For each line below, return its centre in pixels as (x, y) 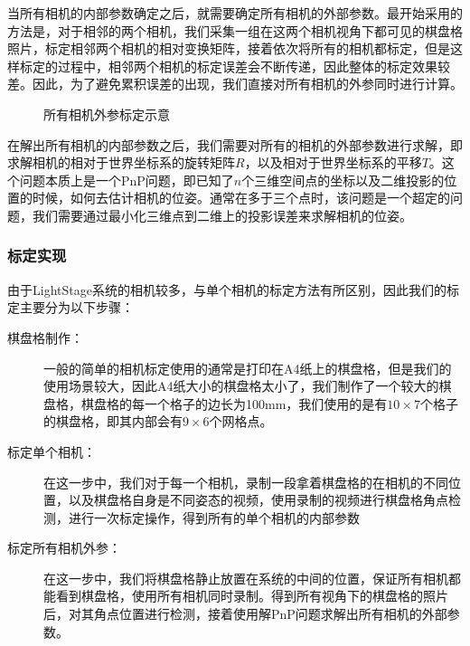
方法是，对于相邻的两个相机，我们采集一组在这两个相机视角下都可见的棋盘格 (235, 30)
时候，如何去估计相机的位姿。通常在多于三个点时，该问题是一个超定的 (241, 198)
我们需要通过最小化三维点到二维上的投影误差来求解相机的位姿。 (222, 215)
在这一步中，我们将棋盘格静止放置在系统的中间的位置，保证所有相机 (246, 578)
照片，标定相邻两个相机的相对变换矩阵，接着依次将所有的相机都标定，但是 (229, 48)
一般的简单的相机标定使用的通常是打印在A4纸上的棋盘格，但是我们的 (248, 368)
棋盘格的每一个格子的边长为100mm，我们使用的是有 (234, 403)
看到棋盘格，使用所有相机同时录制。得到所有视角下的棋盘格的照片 (252, 596)
